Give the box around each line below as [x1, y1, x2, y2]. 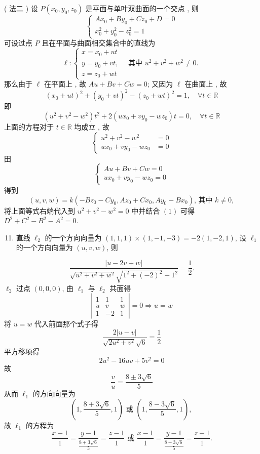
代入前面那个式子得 [34, 318, 99, 329]
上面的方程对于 [4, 121, 54, 132]
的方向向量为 [32, 388, 76, 399]
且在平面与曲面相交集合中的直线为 [42, 37, 156, 48]
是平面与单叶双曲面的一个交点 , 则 [85, 3, 199, 13]
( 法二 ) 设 [4, 3, 38, 13]
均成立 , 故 [74, 121, 109, 132]
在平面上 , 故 [44, 78, 87, 89]
